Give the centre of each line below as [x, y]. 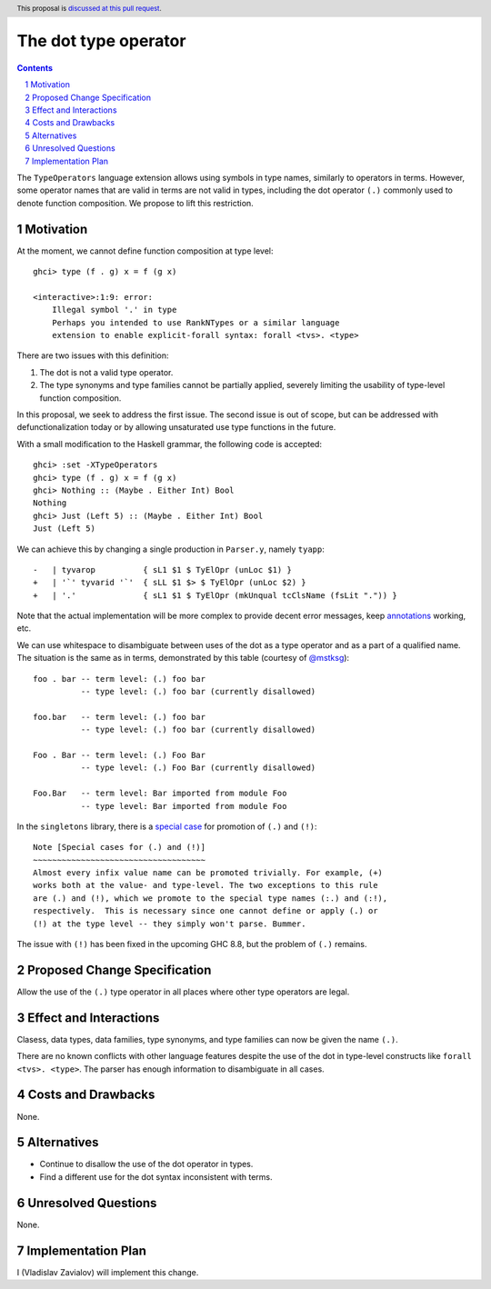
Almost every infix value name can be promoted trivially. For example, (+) [208, 873]
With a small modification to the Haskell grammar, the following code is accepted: [170, 444]
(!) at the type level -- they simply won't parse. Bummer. [170, 924]
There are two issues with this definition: [93, 355]
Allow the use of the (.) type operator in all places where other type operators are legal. [183, 992]
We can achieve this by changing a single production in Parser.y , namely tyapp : [170, 549]
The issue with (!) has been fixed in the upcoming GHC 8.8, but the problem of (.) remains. [192, 944]
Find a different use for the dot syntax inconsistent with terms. [156, 1176]
